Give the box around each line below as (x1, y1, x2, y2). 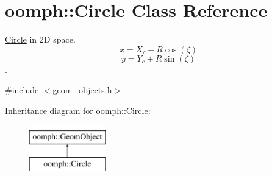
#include (5, 83, 39, 96)
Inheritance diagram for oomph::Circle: (5, 104, 151, 116)
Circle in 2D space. (5, 33, 76, 46)
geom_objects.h (52, 83, 112, 96)
